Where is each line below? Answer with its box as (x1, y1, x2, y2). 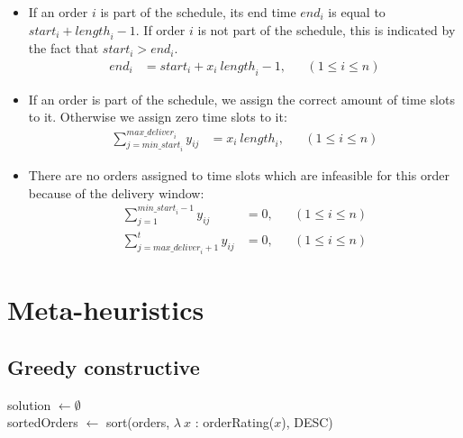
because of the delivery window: (28, 183, 204, 202)
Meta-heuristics (7, 291, 204, 328)
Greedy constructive (7, 352, 200, 380)
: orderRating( (195, 413, 275, 432)
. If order (135, 20, 186, 39)
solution (7, 395, 51, 414)
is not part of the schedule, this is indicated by (197, 20, 456, 39)
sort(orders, (105, 413, 170, 432)
